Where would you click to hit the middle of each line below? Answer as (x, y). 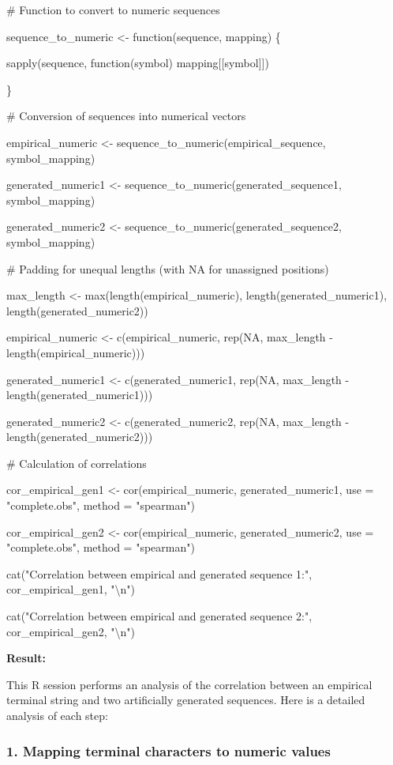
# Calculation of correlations (77, 463)
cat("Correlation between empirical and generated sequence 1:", (159, 573)
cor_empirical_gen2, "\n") (71, 631)
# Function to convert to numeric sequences (113, 9)
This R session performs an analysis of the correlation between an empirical (189, 684)
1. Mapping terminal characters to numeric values (168, 750)
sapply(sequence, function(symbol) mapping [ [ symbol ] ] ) (138, 63)
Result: (26, 658)
